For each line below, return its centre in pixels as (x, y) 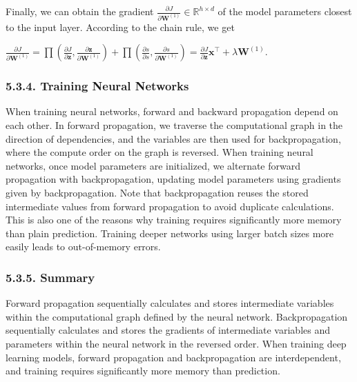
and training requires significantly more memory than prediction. (143, 371)
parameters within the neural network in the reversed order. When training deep (176, 343)
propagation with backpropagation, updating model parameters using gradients (173, 179)
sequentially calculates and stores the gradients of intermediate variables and (168, 330)
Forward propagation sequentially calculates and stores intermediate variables (170, 303)
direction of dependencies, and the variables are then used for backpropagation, (173, 138)
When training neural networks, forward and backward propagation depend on (172, 111)
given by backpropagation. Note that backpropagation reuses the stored (157, 192)
